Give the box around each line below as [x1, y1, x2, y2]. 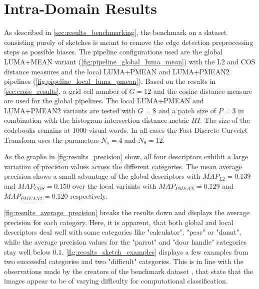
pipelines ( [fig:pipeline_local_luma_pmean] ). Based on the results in [4, 76, 216, 86]
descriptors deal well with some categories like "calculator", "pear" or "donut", [4, 227, 241, 237]
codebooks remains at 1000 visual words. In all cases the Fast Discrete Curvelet [4, 125, 248, 135]
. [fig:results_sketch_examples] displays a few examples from [61, 246, 248, 257]
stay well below [4, 246, 51, 257]
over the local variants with [72, 181, 156, 191]
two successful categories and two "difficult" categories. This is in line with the [4, 256, 243, 267]
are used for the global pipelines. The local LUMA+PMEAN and [4, 95, 204, 106]
